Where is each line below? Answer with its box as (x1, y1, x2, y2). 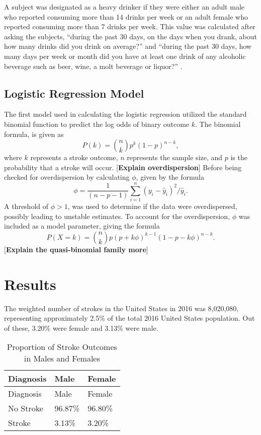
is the (230, 152, 247, 163)
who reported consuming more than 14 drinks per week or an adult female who (4, 11, 248, 22)
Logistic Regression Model (4, 85, 144, 101)
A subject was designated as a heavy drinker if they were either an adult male (4, 2, 244, 12)
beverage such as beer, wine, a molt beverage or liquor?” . (4, 60, 183, 71)
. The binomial (195, 118, 241, 129)
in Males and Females (24, 352, 100, 365)
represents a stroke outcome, (30, 152, 118, 163)
